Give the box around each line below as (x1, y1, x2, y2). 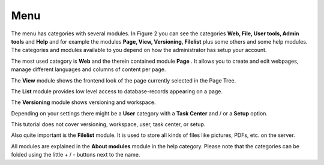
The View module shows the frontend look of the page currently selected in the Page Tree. (11, 77, 236, 84)
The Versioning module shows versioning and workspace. (11, 99, 156, 106)
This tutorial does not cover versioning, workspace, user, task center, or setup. (11, 121, 206, 128)
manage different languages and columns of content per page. (11, 66, 166, 73)
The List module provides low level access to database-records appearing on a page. (11, 87, 223, 95)
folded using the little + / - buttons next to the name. (11, 151, 140, 158)
